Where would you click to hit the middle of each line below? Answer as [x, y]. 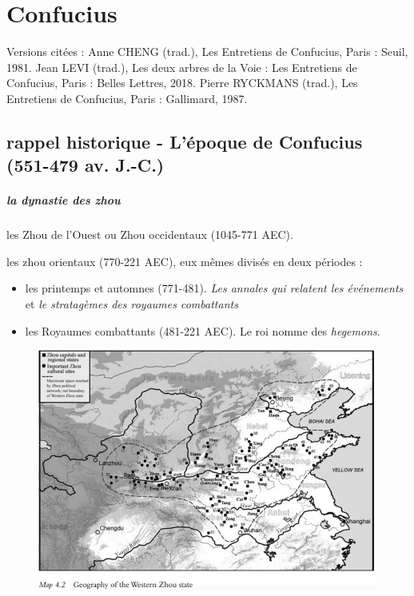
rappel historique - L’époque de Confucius [185, 141]
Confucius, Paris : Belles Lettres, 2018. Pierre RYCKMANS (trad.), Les [182, 83]
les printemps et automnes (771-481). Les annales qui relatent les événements [214, 288]
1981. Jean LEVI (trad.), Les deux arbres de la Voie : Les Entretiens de [182, 67]
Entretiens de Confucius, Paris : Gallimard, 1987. [127, 98]
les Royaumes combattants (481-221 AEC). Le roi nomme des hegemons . [203, 330]
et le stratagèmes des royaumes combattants [131, 304]
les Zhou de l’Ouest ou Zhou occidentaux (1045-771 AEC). [150, 234]
